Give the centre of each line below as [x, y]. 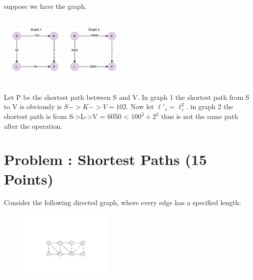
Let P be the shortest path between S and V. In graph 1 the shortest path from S [127, 97]
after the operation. [33, 126]
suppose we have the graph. [45, 6]
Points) [29, 178]
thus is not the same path [200, 116]
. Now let [140, 106]
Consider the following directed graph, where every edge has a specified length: [123, 202]
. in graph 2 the [210, 106]
